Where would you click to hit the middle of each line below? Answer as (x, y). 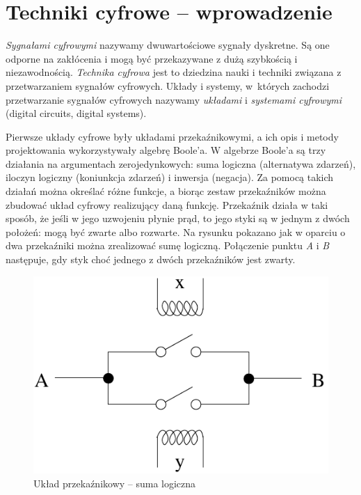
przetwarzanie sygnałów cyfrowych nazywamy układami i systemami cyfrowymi (174, 99)
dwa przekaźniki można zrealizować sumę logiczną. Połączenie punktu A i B (168, 245)
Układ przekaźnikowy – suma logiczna (115, 484)
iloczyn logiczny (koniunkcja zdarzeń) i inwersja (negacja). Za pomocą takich (170, 177)
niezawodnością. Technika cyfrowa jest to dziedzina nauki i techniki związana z (174, 72)
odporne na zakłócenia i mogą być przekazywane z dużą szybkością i (152, 58)
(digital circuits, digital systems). (76, 113)
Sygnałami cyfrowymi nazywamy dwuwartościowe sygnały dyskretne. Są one (168, 45)
